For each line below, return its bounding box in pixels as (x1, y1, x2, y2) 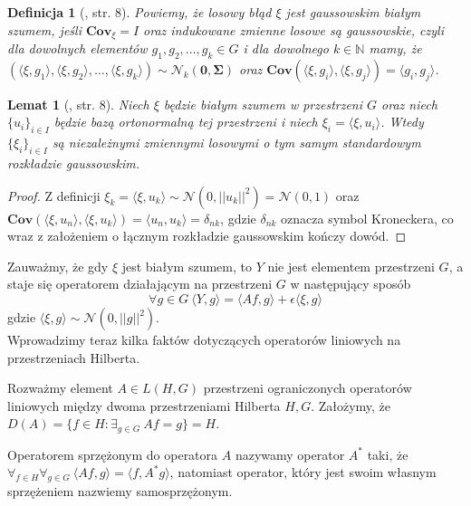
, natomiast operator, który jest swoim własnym (169, 463, 437, 482)
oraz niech (381, 94, 437, 113)
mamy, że (369, 39, 422, 58)
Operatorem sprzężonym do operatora (7, 444, 218, 463)
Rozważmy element (7, 378, 113, 397)
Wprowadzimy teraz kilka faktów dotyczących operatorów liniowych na (7, 330, 401, 348)
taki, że (367, 444, 409, 463)
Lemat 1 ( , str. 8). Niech (7, 94, 149, 113)
